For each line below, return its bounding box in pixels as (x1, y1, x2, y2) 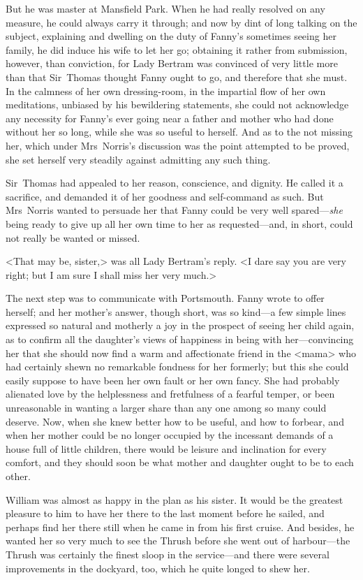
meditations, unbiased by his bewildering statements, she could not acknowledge (6, 97, 349, 112)
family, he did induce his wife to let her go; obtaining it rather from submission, (6, 42, 348, 57)
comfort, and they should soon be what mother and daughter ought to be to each (6, 455, 354, 470)
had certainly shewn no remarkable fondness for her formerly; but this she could (6, 359, 349, 374)
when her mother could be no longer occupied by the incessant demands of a (6, 428, 334, 442)
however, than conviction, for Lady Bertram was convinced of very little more (6, 56, 338, 71)
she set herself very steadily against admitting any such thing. (6, 152, 271, 166)
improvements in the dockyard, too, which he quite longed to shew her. (6, 560, 310, 575)
